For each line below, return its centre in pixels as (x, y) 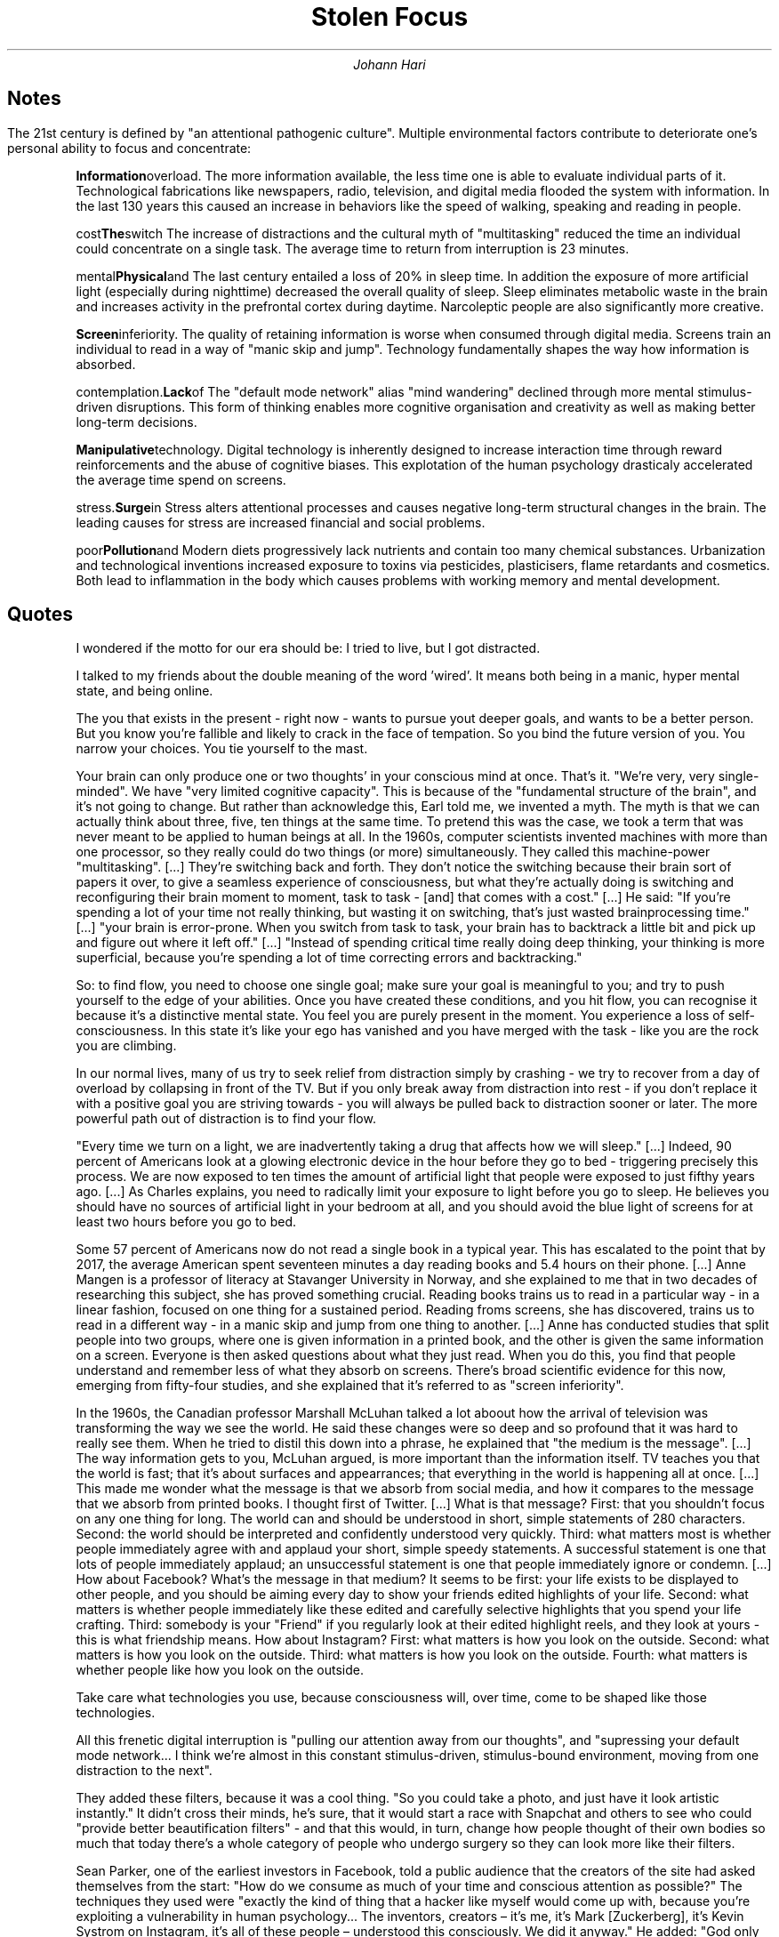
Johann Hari (389, 64)
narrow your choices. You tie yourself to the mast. (222, 749)
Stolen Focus (389, 17)
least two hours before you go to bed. (186, 1222)
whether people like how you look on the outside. (220, 1670)
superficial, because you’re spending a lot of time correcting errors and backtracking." (329, 958)
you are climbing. (126, 1046)
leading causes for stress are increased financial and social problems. (281, 522)
